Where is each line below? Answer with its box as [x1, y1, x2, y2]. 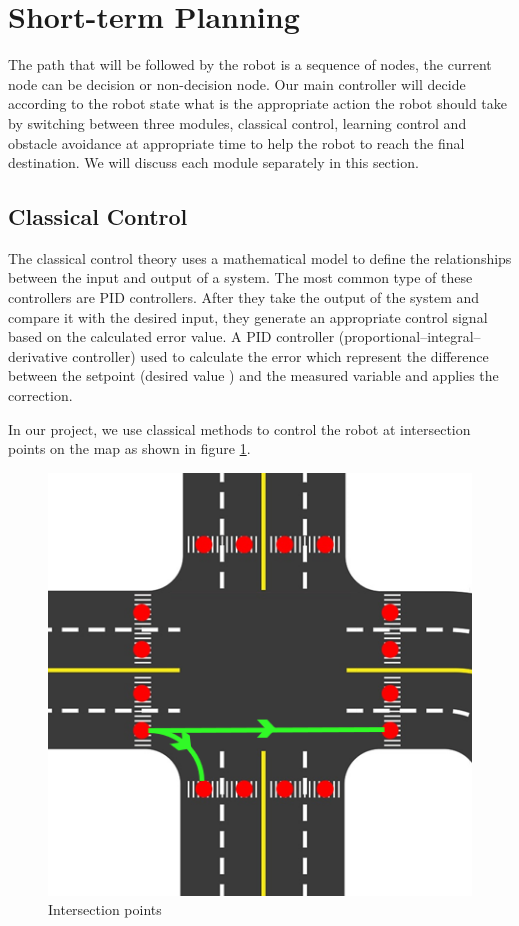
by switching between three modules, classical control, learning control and [8, 112, 467, 133]
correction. [8, 385, 73, 406]
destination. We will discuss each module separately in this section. [8, 152, 419, 173]
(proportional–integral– [338, 326, 481, 347]
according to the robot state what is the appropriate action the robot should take [8, 93, 507, 114]
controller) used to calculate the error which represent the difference [72, 345, 489, 366]
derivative [8, 345, 68, 366]
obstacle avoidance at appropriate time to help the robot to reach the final [8, 132, 465, 153]
